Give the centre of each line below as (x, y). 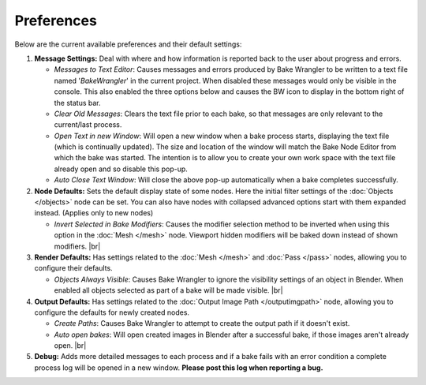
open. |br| (70, 346)
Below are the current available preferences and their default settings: (128, 44)
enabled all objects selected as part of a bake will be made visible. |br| (168, 290)
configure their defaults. (74, 268)
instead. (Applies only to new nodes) (94, 213)
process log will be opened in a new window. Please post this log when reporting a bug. (179, 368)
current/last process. (88, 125)
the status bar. (78, 103)
